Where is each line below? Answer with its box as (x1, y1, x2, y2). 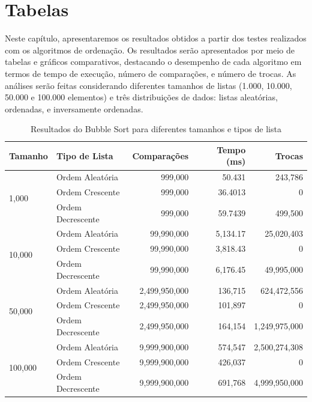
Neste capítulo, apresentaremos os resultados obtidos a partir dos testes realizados (5, 32, 307, 44)
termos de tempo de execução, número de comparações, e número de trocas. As (5, 67, 296, 79)
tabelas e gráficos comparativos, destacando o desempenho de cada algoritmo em (5, 55, 302, 68)
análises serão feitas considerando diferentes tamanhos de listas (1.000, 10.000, (5, 79, 292, 91)
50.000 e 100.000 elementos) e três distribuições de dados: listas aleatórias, (5, 91, 278, 103)
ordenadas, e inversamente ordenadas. (5, 102, 143, 115)
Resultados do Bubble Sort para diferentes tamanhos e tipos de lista (31, 123, 281, 135)
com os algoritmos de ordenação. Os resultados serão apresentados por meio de (5, 43, 295, 56)
